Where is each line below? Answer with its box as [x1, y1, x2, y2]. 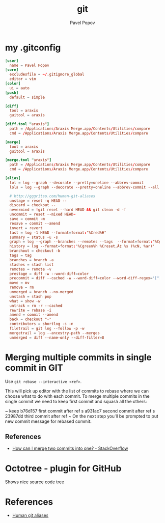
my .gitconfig [5, 42, 61, 53]
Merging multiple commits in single [5, 352, 152, 363]
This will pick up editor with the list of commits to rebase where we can [5, 388, 149, 394]
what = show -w [9, 299, 41, 303]
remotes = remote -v [9, 267, 52, 272]
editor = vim [9, 77, 36, 82]
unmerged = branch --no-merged [9, 290, 74, 295]
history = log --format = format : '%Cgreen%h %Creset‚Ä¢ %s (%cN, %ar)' [9, 244, 155, 249]
